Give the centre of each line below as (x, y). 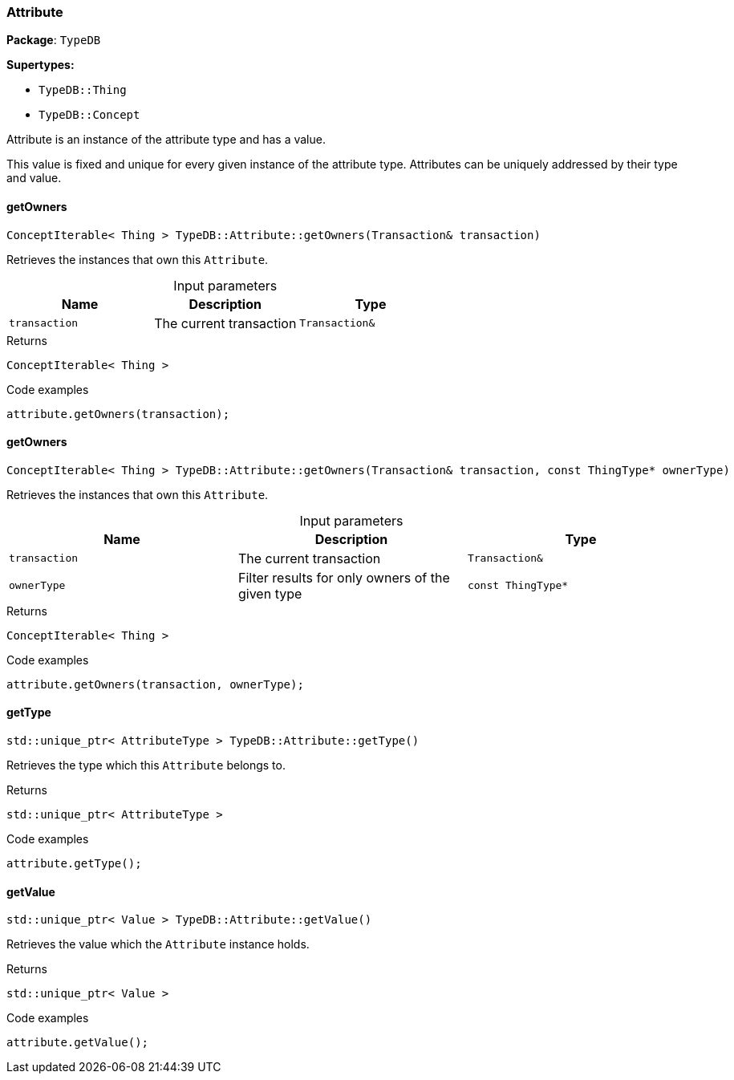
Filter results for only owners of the (344, 577)
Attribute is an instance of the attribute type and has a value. (166, 140)
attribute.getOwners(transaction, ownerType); (155, 684)
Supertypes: (41, 65)
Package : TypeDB (54, 40)
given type (270, 593)
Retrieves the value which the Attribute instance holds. (158, 944)
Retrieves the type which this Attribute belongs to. (146, 765)
